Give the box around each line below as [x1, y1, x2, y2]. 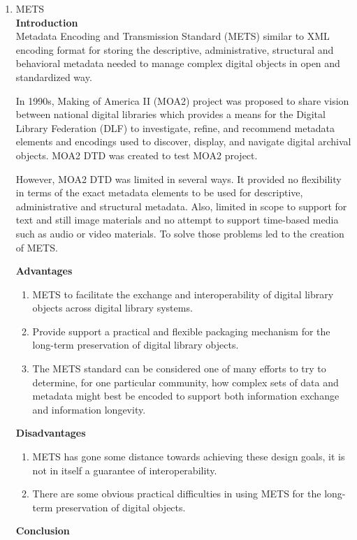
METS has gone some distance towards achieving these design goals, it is [32, 449, 345, 464]
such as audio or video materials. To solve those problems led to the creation [15, 226, 344, 240]
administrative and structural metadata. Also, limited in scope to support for [15, 198, 347, 213]
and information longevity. [32, 402, 146, 416]
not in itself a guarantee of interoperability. [32, 462, 217, 477]
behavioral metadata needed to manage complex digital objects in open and [15, 56, 340, 71]
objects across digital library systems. [32, 300, 193, 315]
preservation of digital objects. [56, 499, 186, 514]
